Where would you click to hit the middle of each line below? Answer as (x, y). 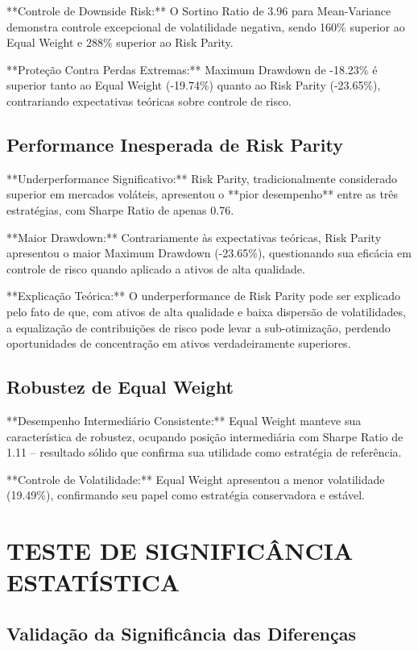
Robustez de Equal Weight (120, 387)
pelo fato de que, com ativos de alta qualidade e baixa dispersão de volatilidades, (206, 311)
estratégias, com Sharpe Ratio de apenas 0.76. (120, 209)
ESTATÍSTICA (93, 582)
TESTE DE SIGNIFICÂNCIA (180, 551)
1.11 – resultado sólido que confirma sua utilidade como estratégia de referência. (204, 452)
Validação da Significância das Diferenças (181, 633)
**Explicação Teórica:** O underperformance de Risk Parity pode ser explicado (204, 296)
